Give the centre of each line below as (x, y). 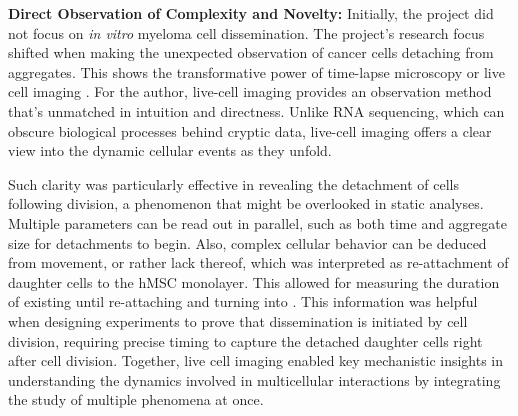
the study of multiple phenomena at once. (136, 399)
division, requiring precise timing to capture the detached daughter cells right (245, 340)
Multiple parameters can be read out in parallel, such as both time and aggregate (257, 222)
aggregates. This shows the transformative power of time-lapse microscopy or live (256, 71)
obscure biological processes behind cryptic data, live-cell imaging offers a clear (250, 130)
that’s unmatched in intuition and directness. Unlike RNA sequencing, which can (256, 110)
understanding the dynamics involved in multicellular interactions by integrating (254, 379)
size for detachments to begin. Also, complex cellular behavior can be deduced (247, 242)
